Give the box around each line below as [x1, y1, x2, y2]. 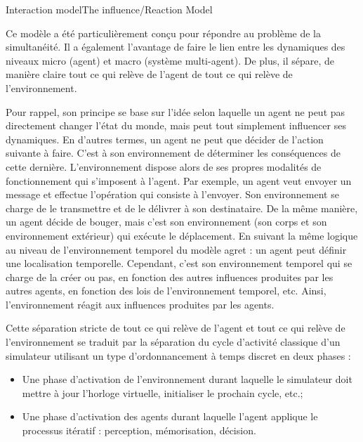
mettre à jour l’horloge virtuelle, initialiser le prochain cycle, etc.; [22, 385, 303, 400]
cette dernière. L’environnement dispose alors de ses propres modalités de [6, 159, 322, 174]
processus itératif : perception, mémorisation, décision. [22, 423, 256, 438]
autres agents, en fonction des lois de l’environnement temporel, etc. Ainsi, [6, 283, 326, 298]
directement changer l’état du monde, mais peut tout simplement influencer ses [6, 118, 346, 133]
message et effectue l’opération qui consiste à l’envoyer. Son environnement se [6, 187, 339, 202]
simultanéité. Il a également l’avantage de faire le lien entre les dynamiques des [6, 39, 345, 54]
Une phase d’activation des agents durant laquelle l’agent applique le [22, 409, 318, 424]
